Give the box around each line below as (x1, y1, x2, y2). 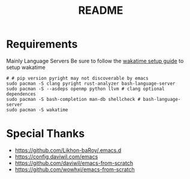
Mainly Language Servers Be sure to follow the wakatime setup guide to (6, 57, 184, 64)
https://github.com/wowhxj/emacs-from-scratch (14, 166, 135, 173)
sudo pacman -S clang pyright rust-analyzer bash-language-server (6, 80, 176, 86)
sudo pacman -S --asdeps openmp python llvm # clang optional (6, 85, 165, 92)
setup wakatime (6, 64, 46, 71)
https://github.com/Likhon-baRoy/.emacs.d (14, 147, 122, 154)
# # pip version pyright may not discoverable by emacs (6, 75, 149, 81)
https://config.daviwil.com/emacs (14, 153, 98, 160)
